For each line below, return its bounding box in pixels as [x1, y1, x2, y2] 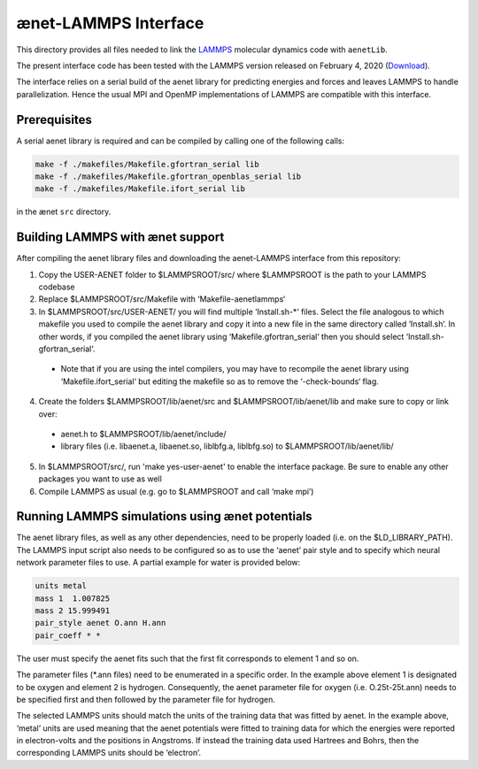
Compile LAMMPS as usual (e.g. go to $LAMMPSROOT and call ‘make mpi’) [38, 486, 314, 496]
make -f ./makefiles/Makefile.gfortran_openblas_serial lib [35, 172, 302, 181]
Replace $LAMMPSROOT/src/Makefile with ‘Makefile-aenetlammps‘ [38, 294, 286, 304]
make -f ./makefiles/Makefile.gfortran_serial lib [35, 159, 260, 169]
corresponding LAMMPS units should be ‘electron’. [16, 748, 201, 758]
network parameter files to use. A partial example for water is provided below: [16, 558, 301, 568]
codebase [38, 281, 75, 292]
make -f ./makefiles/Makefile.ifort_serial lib [35, 184, 245, 194]
